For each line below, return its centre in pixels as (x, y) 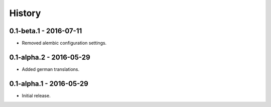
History (25, 13)
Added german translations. (51, 69)
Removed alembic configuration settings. (64, 43)
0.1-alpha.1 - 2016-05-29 (49, 84)
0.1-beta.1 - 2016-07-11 (46, 31)
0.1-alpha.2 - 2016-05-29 (50, 57)
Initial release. (36, 95)
